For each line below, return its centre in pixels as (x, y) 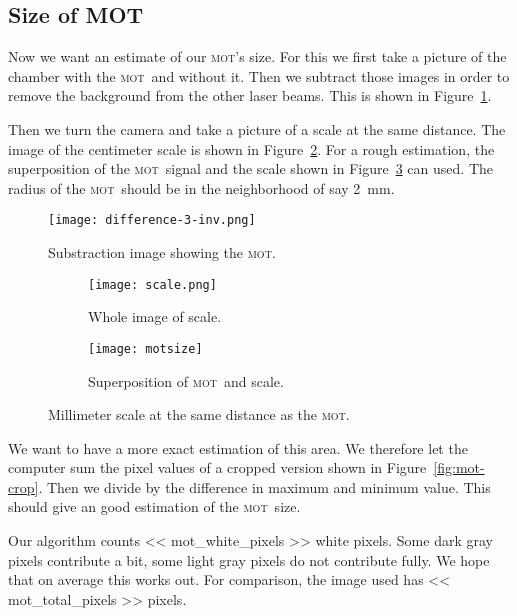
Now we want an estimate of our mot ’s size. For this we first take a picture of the (257, 56)
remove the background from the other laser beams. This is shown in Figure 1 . (250, 95)
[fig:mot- (459, 467)
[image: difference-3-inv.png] (152, 220)
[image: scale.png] (152, 284)
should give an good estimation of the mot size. (154, 506)
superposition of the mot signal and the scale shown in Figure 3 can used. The (250, 168)
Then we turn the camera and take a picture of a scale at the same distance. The (257, 128)
